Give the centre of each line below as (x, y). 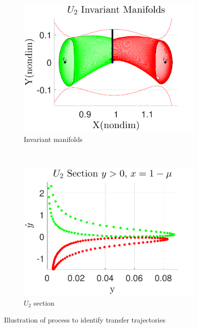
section (44, 302)
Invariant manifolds (53, 139)
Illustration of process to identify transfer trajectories (85, 319)
